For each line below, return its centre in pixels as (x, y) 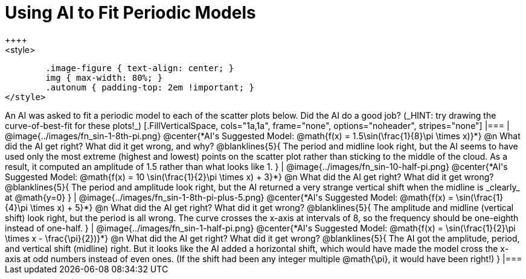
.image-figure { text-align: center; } (140, 68)
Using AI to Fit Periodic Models (130, 13)
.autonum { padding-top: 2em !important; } (150, 87)
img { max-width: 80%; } (104, 77)
